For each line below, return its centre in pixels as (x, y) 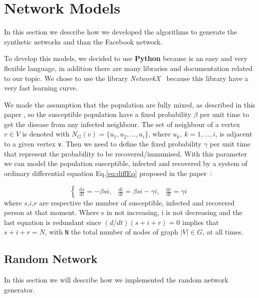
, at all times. (223, 232)
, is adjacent (234, 134)
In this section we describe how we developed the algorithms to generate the (121, 32)
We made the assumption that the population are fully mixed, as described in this (130, 104)
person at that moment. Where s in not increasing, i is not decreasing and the (123, 212)
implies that (201, 222)
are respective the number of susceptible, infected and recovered (137, 202)
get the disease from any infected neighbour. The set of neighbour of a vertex (122, 124)
